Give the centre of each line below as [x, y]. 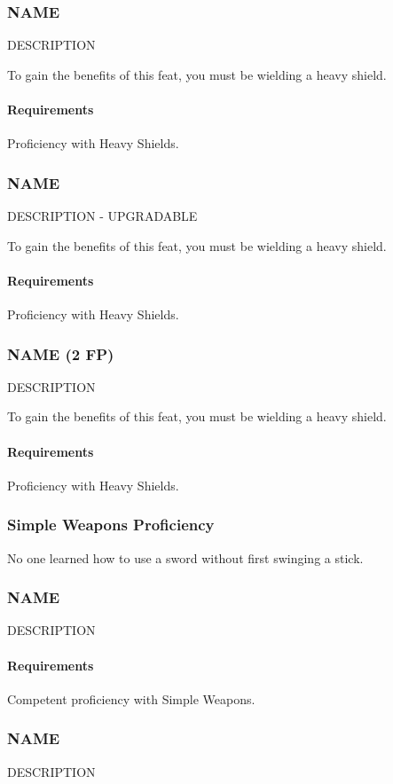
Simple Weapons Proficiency [111, 525]
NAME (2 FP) [61, 353]
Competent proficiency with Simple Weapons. [131, 698]
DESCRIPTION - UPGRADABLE [102, 216]
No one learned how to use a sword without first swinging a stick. [185, 557]
